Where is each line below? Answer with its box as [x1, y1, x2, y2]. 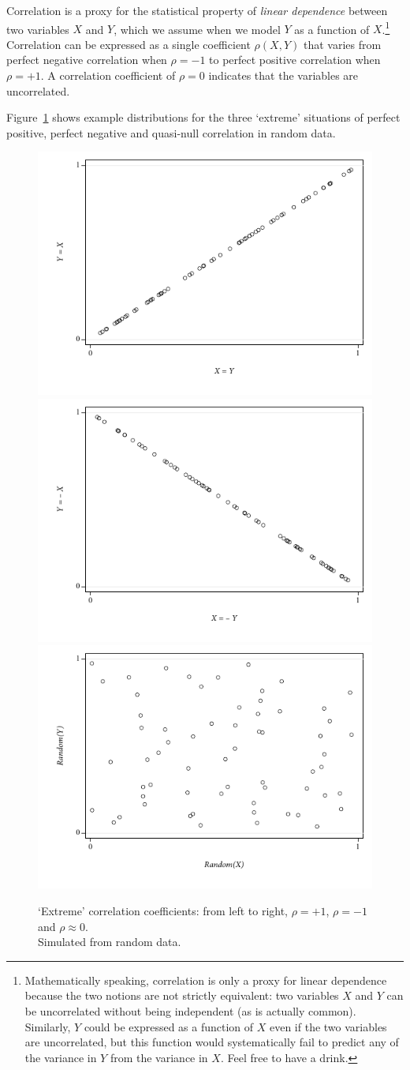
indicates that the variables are [208, 67, 359, 84]
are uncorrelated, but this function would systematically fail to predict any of [24, 1034, 399, 1050]
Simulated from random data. [38, 933, 181, 950]
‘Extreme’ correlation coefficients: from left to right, [38, 902, 289, 918]
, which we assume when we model [114, 21, 281, 37]
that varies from [303, 36, 382, 52]
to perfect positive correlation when [209, 51, 381, 68]
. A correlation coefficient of [40, 67, 176, 84]
